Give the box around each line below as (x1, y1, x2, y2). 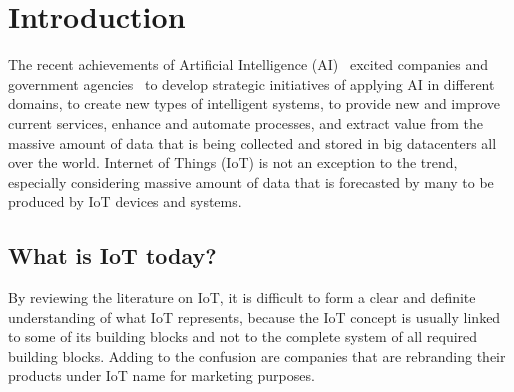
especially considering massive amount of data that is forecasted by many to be (8, 171, 494, 192)
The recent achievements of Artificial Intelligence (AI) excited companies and (8, 54, 489, 75)
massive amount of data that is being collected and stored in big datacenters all (8, 132, 497, 153)
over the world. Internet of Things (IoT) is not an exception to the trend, (8, 152, 458, 173)
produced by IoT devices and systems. (8, 191, 242, 212)
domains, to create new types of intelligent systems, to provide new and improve (8, 93, 501, 114)
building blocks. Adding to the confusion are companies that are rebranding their (8, 345, 506, 366)
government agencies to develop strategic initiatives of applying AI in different (8, 73, 495, 94)
